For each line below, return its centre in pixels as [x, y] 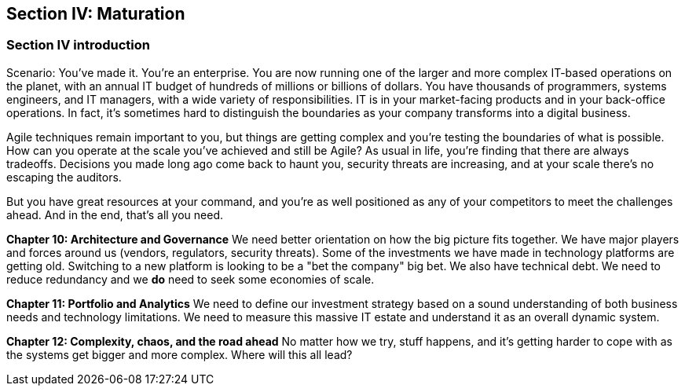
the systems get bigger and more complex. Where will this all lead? [179, 354]
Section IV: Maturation [96, 14]
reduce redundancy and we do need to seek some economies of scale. [190, 279]
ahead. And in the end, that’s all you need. [115, 214]
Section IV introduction [78, 45]
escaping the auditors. [64, 177]
